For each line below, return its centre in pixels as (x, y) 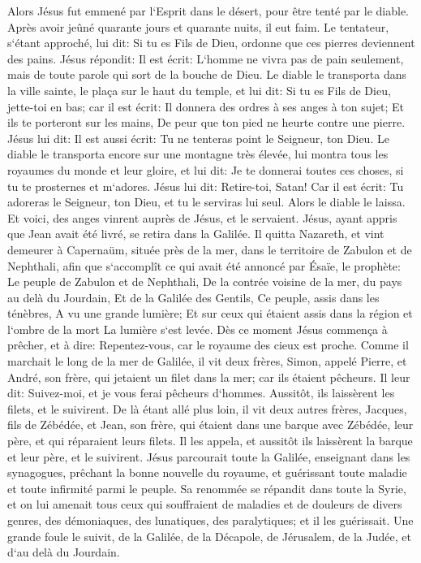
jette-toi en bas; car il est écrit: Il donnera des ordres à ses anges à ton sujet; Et (206, 106)
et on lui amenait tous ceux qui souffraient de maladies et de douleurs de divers (205, 504)
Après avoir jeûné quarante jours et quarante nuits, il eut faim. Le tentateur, (198, 26)
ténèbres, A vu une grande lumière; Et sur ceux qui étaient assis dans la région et (210, 313)
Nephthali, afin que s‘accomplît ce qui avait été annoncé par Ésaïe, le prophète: (204, 265)
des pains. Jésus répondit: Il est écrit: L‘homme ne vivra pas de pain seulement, (206, 58)
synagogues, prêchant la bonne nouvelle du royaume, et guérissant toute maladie (207, 472)
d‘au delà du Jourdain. (64, 552)
